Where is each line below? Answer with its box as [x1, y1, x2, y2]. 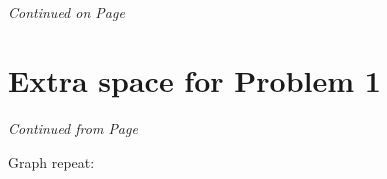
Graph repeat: [8, 151, 95, 172]
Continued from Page [8, 118, 138, 139]
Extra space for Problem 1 [8, 60, 381, 101]
